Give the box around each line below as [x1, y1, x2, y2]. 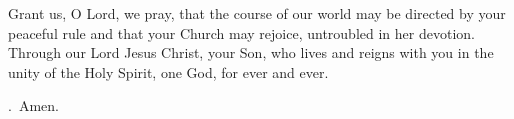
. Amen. [8, 95, 59, 116]
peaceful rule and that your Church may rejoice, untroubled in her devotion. [8, 22, 475, 43]
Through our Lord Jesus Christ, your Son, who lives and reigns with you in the [8, 42, 494, 63]
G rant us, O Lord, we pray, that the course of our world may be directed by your [8, 3, 506, 23]
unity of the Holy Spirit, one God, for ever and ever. [8, 61, 329, 82]
